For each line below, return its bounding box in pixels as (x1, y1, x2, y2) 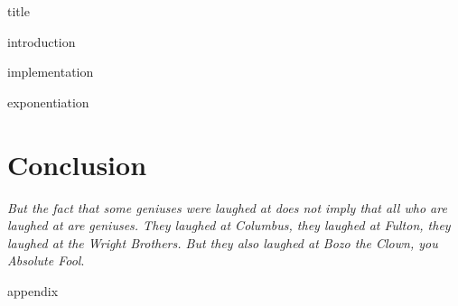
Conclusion (7, 145, 147, 182)
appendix (7, 281, 59, 300)
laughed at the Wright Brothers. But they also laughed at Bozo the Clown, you (7, 233, 438, 252)
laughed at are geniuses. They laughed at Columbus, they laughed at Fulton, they (7, 216, 451, 235)
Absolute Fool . (7, 251, 85, 270)
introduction (7, 32, 76, 51)
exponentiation (7, 92, 89, 111)
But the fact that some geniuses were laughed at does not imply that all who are (7, 198, 447, 217)
